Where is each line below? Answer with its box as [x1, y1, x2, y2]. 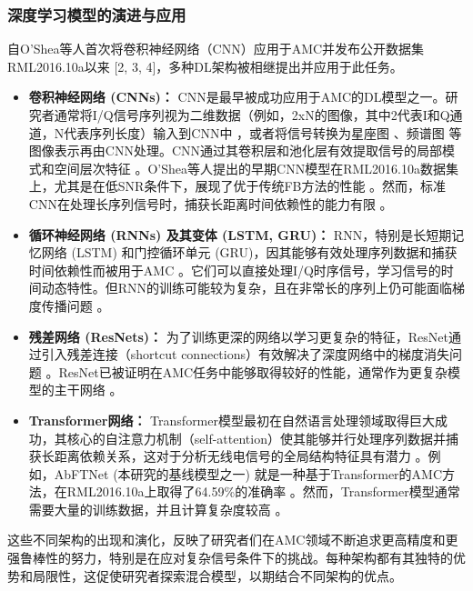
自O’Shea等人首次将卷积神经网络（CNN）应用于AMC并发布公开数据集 [7, 39, 425, 58]
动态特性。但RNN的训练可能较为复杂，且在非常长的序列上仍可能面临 [41, 278, 453, 297]
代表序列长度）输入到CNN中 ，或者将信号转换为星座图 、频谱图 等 [64, 123, 462, 142]
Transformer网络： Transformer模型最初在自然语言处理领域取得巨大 [28, 410, 435, 429]
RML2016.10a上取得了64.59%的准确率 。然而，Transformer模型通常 [66, 482, 460, 501]
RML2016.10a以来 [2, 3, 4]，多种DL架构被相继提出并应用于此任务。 [7, 56, 403, 75]
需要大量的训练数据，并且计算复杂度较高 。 [28, 499, 288, 518]
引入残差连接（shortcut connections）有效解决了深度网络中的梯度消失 [41, 345, 449, 364]
